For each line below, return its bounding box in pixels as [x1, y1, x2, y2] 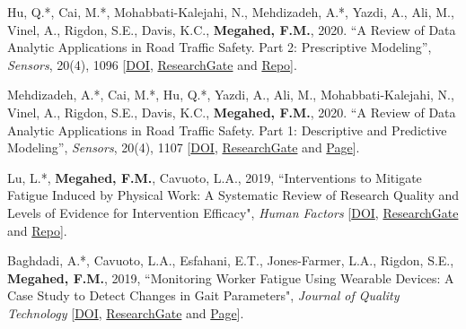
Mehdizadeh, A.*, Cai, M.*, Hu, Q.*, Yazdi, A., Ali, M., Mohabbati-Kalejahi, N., [7, 85, 454, 104]
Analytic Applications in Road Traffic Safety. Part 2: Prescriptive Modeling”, [7, 38, 432, 56]
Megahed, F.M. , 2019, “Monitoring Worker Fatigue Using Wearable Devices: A [7, 268, 454, 287]
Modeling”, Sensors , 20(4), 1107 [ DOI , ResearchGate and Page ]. [7, 138, 360, 157]
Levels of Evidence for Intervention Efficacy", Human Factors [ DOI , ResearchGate [7, 203, 459, 221]
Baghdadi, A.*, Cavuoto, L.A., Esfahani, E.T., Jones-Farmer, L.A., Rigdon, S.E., [7, 251, 454, 270]
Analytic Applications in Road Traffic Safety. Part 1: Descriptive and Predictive [7, 120, 447, 139]
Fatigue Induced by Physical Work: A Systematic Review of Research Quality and [7, 186, 460, 204]
